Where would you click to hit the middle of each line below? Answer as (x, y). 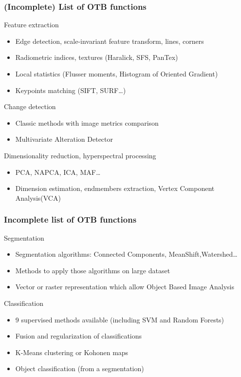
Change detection (30, 106)
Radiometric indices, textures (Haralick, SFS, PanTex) (97, 57)
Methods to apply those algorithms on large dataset (93, 270)
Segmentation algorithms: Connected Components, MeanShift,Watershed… (126, 254)
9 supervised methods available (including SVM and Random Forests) (120, 319)
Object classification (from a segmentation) (80, 368)
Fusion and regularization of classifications (79, 336)
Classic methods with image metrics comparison (87, 123)
